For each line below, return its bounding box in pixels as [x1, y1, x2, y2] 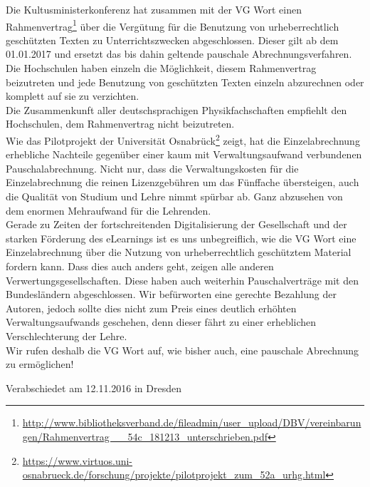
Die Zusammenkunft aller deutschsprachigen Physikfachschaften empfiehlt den [6, 102, 347, 117]
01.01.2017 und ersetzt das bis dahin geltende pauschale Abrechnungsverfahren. [6, 46, 352, 61]
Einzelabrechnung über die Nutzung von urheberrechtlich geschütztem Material [6, 245, 351, 260]
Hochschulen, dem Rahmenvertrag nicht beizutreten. [6, 116, 235, 131]
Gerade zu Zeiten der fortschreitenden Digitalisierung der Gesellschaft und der [6, 217, 347, 232]
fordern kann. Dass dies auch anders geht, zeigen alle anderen [6, 259, 274, 273]
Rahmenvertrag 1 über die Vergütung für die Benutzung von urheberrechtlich [6, 16, 339, 34]
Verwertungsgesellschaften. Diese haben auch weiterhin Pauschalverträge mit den [6, 272, 359, 287]
